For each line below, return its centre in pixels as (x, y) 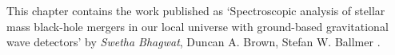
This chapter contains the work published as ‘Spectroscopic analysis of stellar (196, 10)
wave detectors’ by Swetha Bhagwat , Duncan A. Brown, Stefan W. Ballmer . (194, 42)
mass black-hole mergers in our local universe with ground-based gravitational (197, 26)
